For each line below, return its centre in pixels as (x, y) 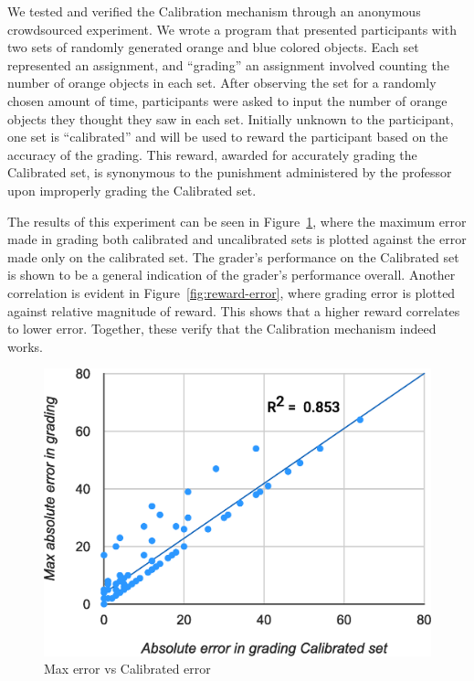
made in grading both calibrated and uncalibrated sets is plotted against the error (237, 239)
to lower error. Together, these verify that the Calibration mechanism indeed (222, 329)
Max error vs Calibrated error (127, 669)
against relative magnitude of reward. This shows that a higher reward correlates (234, 310)
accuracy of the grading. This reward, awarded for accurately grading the (212, 154)
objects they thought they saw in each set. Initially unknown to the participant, (231, 118)
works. (26, 346)
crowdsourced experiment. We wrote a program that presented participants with (232, 29)
